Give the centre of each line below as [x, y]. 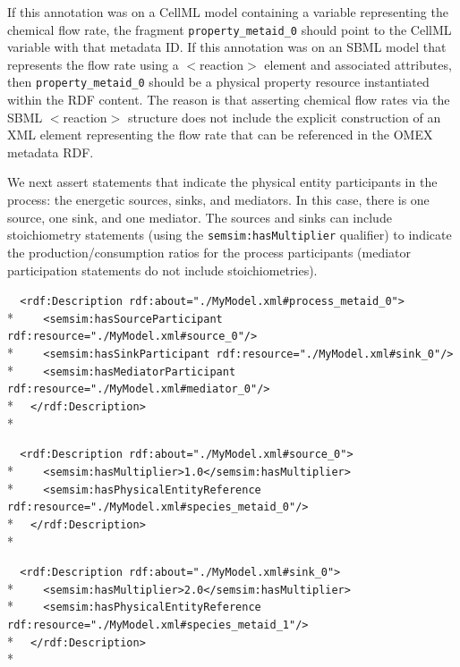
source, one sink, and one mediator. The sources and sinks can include [200, 217]
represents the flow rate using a [93, 64]
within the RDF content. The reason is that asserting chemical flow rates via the [229, 100]
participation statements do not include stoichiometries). [162, 270]
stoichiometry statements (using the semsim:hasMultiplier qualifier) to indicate [230, 235]
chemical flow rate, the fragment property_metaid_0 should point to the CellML [230, 29]
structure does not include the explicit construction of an [284, 117]
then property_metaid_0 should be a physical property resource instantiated [218, 82]
